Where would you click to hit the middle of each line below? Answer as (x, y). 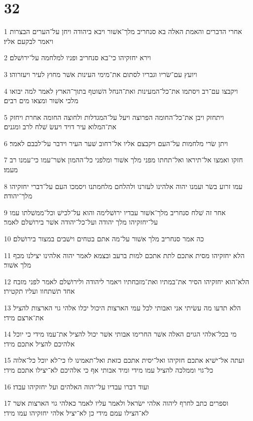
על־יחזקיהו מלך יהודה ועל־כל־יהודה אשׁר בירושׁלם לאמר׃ (81, 222)
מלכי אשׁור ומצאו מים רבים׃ (41, 100)
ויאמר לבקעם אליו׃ (29, 41)
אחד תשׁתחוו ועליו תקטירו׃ (39, 291)
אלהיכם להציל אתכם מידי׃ (39, 343)
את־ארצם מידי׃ (24, 317)
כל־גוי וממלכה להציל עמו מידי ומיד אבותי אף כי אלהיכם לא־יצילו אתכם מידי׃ (109, 369)
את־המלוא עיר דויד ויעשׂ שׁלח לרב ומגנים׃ (60, 127)
